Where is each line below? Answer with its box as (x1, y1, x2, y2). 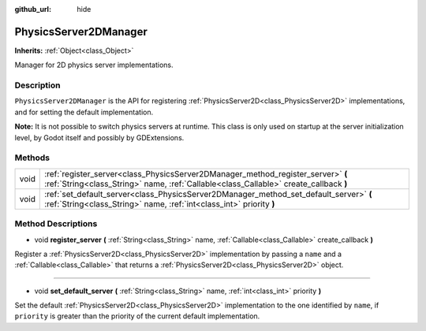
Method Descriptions (14, 218, 98, 229)
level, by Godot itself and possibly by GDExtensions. (14, 132, 185, 142)
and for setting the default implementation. (14, 107, 154, 117)
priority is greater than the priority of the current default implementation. (14, 311, 260, 321)
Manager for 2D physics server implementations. (14, 60, 174, 70)
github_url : (14, 5, 51, 13)
